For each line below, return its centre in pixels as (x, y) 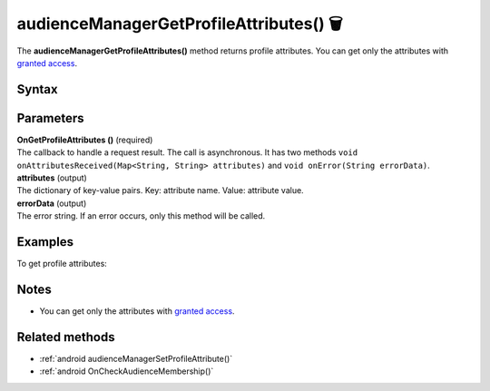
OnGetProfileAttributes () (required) (85, 140)
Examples (45, 242)
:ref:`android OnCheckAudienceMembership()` (127, 371)
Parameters (50, 118)
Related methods (66, 337)
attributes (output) (52, 178)
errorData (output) (52, 203)
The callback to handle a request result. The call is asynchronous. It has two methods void (187, 152)
